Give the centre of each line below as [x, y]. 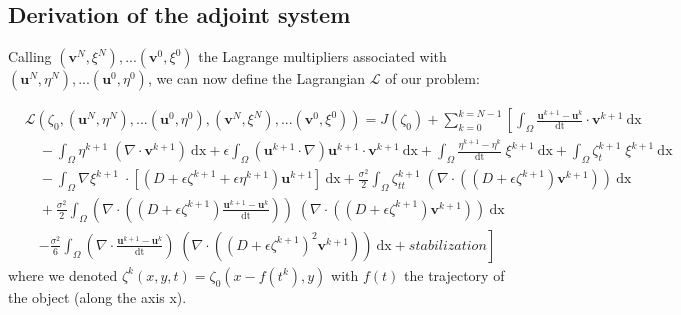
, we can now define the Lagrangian [256, 78]
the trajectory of [454, 274]
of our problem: [432, 78]
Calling [30, 56]
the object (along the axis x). [97, 296]
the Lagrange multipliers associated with [322, 56]
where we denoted [63, 274]
